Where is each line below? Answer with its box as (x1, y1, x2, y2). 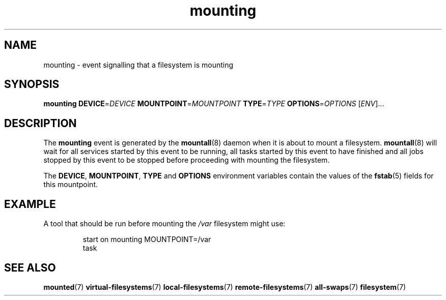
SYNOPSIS (4, 78, 60, 91)
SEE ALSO (4, 261, 56, 274)
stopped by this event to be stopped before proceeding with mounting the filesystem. (43, 156, 330, 165)
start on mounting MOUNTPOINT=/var (82, 235, 211, 244)
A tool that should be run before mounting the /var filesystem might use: (43, 219, 286, 228)
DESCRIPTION (4, 116, 77, 130)
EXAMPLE (4, 197, 56, 211)
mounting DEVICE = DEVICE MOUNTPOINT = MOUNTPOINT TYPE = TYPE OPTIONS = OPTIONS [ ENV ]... (43, 99, 384, 108)
